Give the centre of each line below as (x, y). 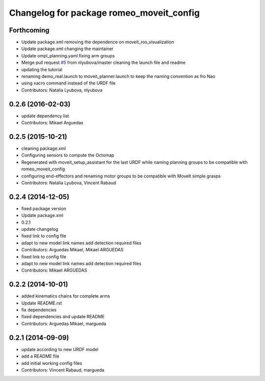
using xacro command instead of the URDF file (68, 83)
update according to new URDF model (60, 349)
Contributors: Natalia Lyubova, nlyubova (62, 90)
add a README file (40, 356)
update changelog (40, 229)
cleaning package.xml (44, 148)
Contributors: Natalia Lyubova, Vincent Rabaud (69, 183)
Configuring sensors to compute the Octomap (68, 155)
